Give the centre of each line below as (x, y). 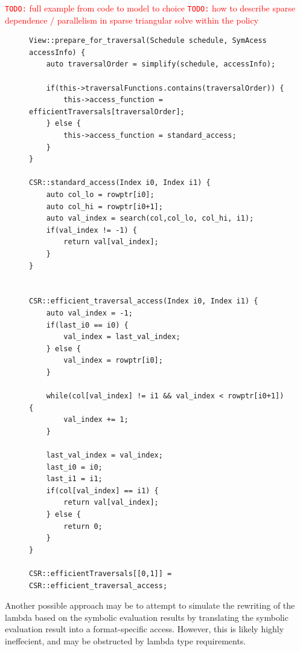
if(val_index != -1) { (91, 230)
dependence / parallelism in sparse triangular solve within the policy (132, 20)
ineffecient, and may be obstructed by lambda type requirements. (126, 640)
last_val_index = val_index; (104, 455)
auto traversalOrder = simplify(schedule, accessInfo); (161, 64)
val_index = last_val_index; (122, 337)
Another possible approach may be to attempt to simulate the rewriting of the (150, 605)
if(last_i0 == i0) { (87, 325)
